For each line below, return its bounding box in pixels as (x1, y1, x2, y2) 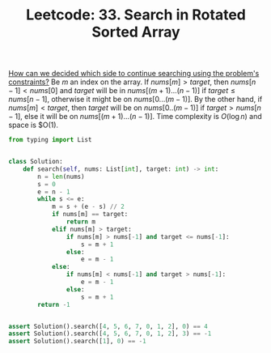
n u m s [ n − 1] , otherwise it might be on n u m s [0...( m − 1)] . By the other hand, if (8, 95, 263, 104)
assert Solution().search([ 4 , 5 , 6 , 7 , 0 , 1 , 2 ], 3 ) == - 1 (8, 330, 212, 338)
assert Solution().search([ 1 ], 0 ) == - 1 (8, 338, 147, 346)
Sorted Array (91, 23, 180, 41)
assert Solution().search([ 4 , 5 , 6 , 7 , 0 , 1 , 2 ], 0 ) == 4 (8, 322, 208, 330)
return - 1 (37, 300, 70, 308)
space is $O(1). (8, 120, 59, 130)
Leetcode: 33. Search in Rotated (25, 6, 247, 24)
